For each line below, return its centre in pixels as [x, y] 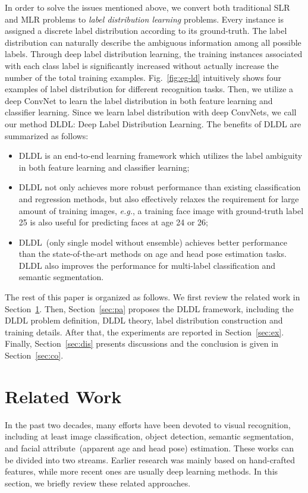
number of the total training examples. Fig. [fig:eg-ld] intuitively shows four [143, 77]
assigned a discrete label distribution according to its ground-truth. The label [146, 31]
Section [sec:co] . [34, 355]
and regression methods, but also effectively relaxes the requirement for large [159, 198]
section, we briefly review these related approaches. [98, 483]
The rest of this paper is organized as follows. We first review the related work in [153, 297]
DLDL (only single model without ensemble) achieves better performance [153, 242]
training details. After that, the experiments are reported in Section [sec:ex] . [144, 332]
